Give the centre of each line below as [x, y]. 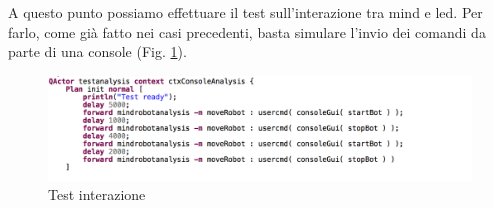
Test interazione [97, 194]
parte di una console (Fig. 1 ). [97, 51]
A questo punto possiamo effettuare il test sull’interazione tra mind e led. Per [245, 12]
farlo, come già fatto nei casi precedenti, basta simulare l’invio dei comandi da [247, 31]
